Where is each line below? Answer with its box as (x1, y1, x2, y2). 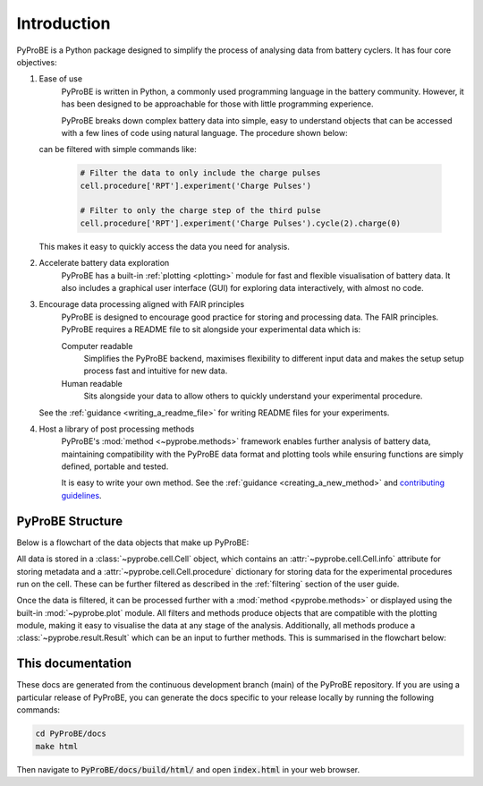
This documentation (16, 656, 132, 671)
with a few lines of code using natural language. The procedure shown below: (61, 127, 348, 138)
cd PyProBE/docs (35, 729, 107, 739)
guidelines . (61, 490, 102, 500)
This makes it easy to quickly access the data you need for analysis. (38, 241, 291, 252)
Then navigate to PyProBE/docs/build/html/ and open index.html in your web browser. (16, 764, 360, 774)
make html (35, 741, 79, 751)
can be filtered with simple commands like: (38, 144, 197, 155)
